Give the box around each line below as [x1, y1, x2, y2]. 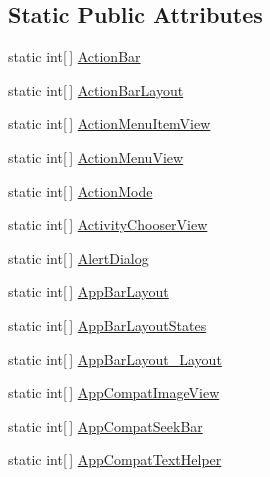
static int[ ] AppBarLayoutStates [8, 314, 207, 335]
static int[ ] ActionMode [8, 180, 153, 201]
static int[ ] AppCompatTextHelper [8, 449, 222, 470]
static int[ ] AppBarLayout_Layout [8, 348, 222, 369]
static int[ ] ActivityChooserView [8, 214, 208, 235]
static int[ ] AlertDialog [8, 247, 149, 268]
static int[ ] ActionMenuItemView [8, 113, 211, 134]
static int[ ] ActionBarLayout [8, 79, 184, 100]
